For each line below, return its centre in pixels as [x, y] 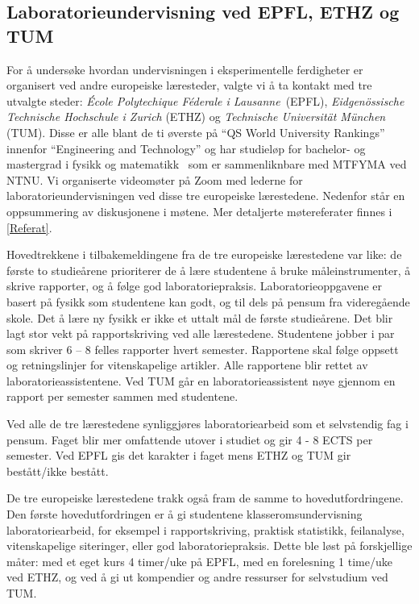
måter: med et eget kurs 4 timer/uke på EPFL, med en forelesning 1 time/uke [199, 561]
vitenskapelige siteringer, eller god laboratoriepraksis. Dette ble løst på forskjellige [209, 546]
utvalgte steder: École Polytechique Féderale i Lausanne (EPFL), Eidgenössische [205, 100]
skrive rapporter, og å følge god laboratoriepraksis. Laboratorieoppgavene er [194, 286]
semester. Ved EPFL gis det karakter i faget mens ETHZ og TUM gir [179, 455]
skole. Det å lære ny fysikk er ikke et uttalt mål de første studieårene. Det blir [200, 317]
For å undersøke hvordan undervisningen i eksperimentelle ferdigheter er [185, 69]
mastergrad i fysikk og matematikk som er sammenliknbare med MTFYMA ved [207, 164]
